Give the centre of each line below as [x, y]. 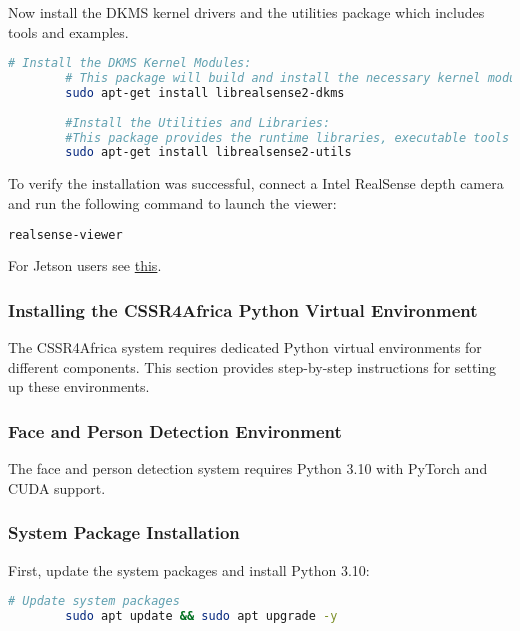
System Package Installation [124, 532]
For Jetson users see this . [85, 265]
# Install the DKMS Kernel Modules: [130, 63]
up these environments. [79, 386]
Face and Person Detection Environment [175, 430]
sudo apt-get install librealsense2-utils [208, 152]
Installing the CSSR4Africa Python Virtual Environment [243, 309]
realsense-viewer [65, 234]
